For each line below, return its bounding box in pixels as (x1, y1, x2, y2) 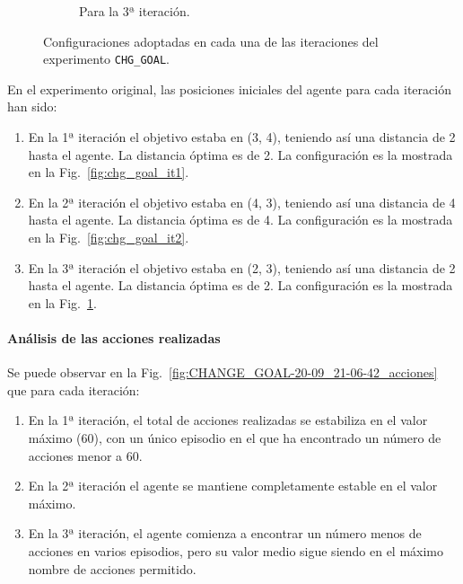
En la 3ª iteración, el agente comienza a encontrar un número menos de (28, 524, 422, 543)
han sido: (7, 97, 57, 116)
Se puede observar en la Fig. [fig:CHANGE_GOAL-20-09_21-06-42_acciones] (7, 363, 438, 382)
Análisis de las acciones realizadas (7, 328, 221, 347)
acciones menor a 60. (28, 446, 143, 465)
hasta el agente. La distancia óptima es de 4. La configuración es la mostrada (28, 210, 453, 229)
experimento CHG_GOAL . (43, 49, 170, 68)
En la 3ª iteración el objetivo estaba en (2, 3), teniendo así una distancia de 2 (28, 258, 456, 277)
